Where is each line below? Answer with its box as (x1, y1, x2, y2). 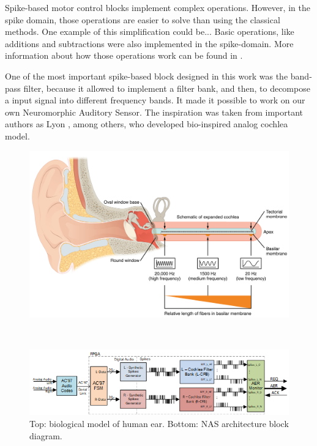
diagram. (29, 429, 62, 442)
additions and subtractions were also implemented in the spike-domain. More (5, 37, 294, 50)
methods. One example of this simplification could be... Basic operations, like (5, 25, 294, 38)
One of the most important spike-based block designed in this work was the (5, 69, 288, 82)
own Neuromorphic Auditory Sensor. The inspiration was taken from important (5, 105, 304, 118)
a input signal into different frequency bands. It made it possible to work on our (5, 94, 305, 106)
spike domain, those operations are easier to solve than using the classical (5, 13, 280, 26)
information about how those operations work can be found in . (5, 49, 243, 62)
